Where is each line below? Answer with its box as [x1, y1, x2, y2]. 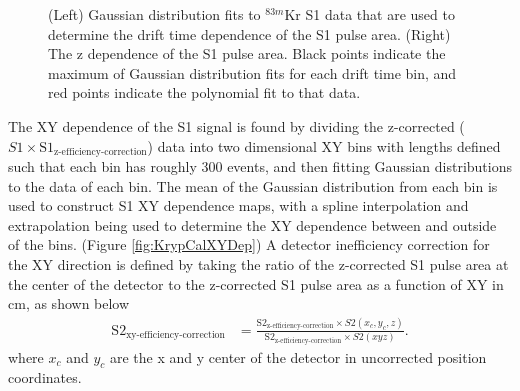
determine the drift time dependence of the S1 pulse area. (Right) [48, 23, 451, 44]
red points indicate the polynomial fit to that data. [48, 82, 361, 103]
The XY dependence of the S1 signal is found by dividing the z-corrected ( [8, 115, 465, 136]
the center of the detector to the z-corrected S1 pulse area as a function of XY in [8, 273, 504, 294]
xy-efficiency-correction [126, 330, 225, 341]
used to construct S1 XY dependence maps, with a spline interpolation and [8, 195, 469, 216]
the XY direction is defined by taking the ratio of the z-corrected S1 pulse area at [8, 253, 509, 274]
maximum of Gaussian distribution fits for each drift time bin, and [48, 62, 457, 83]
